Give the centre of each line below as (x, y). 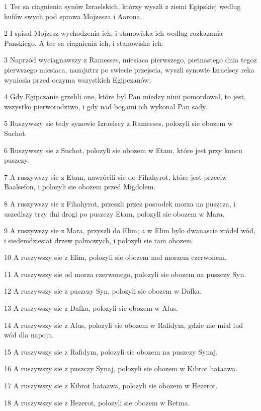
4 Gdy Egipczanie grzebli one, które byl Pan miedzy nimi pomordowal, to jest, (125, 96)
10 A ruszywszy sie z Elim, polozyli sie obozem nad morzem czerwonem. (115, 257)
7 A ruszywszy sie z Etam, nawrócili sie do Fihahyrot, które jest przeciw (116, 177)
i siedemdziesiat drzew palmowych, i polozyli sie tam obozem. (99, 240)
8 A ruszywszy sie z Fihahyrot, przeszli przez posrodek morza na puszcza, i (120, 203)
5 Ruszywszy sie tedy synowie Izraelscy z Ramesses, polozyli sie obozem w (118, 123)
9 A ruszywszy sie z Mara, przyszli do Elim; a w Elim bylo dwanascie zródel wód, (130, 230)
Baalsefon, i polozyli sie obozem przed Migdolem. (80, 187)
